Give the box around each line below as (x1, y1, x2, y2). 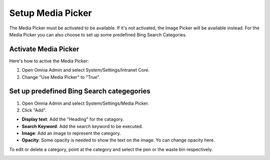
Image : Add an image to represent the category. (21, 130, 121, 137)
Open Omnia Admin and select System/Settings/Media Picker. (21, 100, 149, 106)
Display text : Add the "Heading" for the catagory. (21, 116, 124, 122)
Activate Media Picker (9, 45, 79, 53)
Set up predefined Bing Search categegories (9, 87, 151, 96)
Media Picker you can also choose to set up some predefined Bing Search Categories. (9, 31, 187, 37)
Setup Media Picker (9, 7, 92, 18)
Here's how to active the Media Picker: (9, 58, 89, 64)
